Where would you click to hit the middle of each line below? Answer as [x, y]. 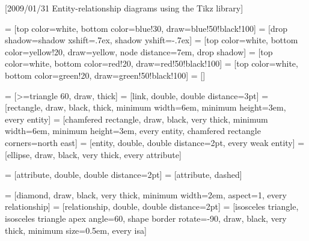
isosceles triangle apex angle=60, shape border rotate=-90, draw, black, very [146, 218]
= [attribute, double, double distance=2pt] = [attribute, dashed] [124, 175]
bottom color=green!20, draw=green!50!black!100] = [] [105, 75]
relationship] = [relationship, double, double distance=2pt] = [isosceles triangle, [152, 206]
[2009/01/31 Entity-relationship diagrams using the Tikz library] [124, 8]
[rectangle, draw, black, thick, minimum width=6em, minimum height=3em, [145, 107]
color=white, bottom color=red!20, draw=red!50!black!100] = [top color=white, [151, 63]
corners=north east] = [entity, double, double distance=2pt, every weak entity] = [155, 142]
